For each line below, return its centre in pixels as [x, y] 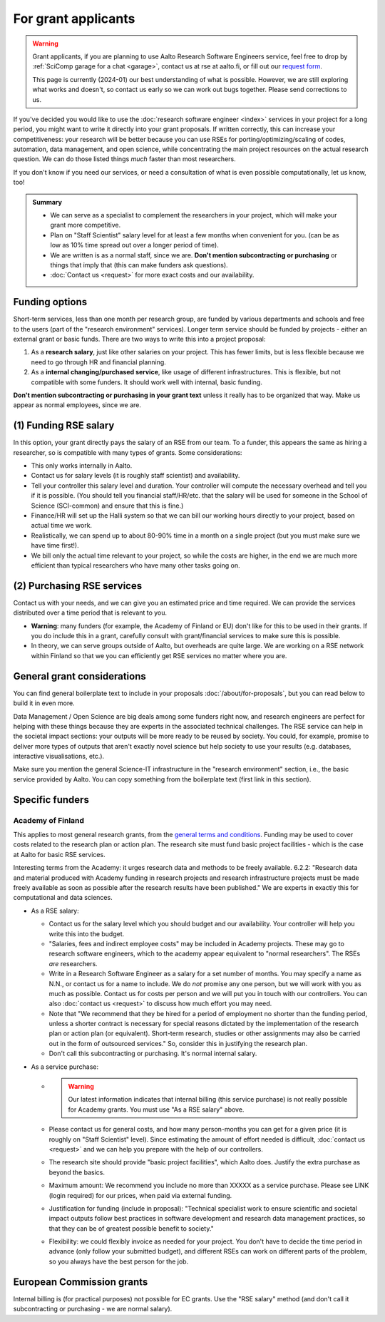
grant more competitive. [86, 225]
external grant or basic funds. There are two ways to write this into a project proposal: [139, 339]
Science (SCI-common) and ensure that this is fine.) [107, 506]
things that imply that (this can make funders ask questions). [139, 265]
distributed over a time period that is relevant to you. [90, 613]
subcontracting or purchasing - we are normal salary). [93, 1309]
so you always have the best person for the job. [119, 1261]
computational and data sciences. [63, 898]
